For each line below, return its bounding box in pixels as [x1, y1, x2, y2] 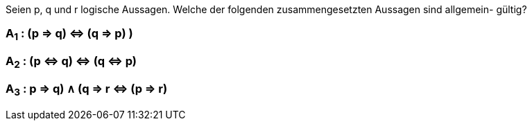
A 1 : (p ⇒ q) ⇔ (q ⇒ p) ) [6, 26, 133, 43]
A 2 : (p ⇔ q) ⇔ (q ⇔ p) [6, 54, 137, 71]
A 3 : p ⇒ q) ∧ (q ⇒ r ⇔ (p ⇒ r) [6, 81, 168, 98]
